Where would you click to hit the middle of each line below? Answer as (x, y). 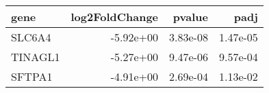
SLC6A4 (31, 37)
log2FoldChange (115, 17)
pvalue (190, 17)
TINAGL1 (36, 57)
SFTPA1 (32, 76)
